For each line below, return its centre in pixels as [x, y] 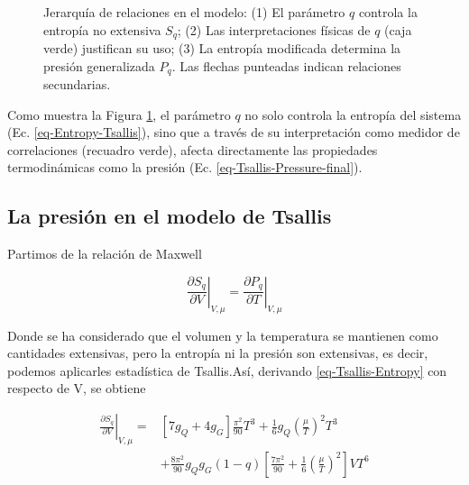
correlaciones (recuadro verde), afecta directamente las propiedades [193, 149]
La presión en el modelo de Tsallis [170, 216]
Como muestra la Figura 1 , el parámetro [119, 114]
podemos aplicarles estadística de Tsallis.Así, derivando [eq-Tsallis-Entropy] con [227, 370]
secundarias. [77, 84]
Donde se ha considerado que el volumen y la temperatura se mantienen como [223, 335]
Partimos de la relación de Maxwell [105, 254]
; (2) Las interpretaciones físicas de [274, 29]
